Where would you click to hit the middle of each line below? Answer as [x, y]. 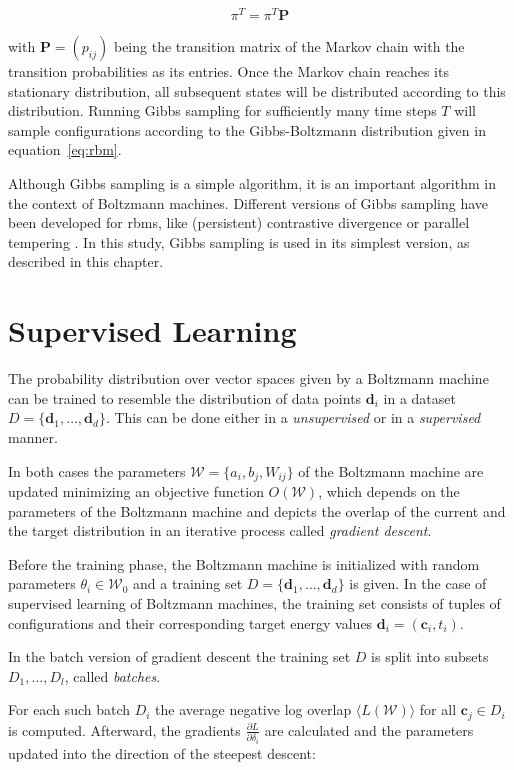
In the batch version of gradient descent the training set [179, 656]
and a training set [188, 583]
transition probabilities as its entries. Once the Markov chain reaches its [228, 71]
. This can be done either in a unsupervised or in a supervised [293, 417]
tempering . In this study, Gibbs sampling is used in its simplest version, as [239, 241]
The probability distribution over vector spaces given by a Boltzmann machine [248, 378]
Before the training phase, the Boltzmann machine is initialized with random [244, 563]
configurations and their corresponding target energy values [190, 622]
